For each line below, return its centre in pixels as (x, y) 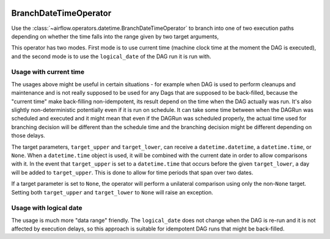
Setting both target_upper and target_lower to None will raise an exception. (112, 192)
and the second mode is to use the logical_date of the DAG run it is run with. (111, 56)
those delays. (28, 136)
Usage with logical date (47, 208)
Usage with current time (48, 72)
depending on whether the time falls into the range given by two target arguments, (115, 36)
